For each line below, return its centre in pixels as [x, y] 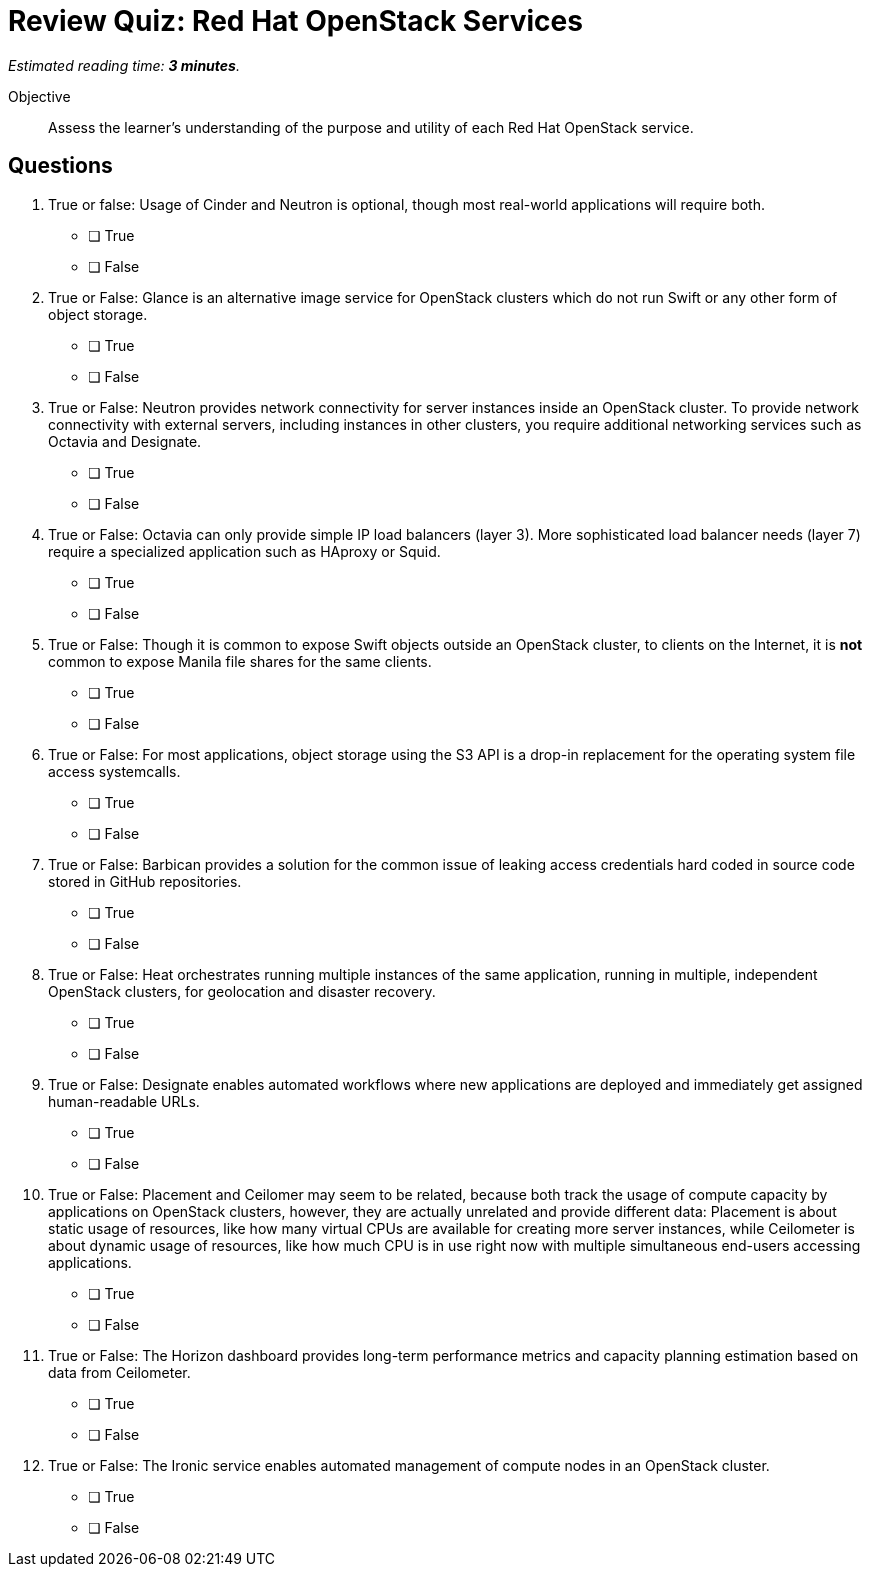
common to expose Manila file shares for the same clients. [240, 661]
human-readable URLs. [124, 1101]
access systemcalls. [114, 771]
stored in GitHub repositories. [145, 881]
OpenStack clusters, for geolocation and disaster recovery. [242, 991]
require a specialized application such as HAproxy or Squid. [244, 551]
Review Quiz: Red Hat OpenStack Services [295, 21]
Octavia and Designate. [125, 441]
